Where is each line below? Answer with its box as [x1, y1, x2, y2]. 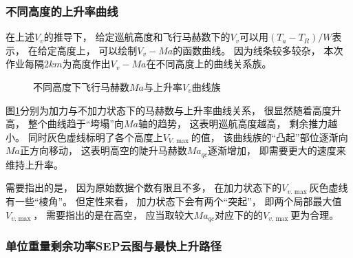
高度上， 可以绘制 [56, 43, 138, 57]
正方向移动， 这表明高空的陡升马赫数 [20, 143, 187, 158]
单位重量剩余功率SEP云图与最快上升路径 [6, 237, 222, 254]
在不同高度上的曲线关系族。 [146, 56, 272, 71]
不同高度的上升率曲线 [6, 2, 118, 19]
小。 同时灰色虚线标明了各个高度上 [6, 129, 163, 144]
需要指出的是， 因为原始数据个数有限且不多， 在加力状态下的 [6, 180, 282, 195]
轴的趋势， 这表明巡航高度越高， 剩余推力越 [138, 116, 338, 131]
